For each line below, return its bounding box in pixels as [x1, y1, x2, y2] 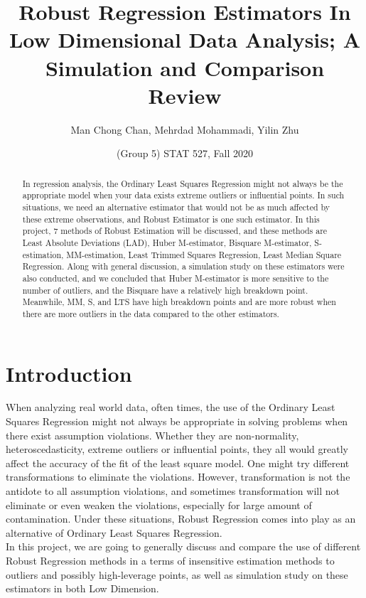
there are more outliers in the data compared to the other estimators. [22, 307, 279, 319]
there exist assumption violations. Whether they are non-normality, [6, 427, 299, 442]
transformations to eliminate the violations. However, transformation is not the [6, 469, 350, 484]
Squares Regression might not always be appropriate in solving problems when [6, 414, 348, 429]
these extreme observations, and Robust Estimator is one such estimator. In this [22, 213, 320, 225]
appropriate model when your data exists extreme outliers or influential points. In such [22, 189, 345, 201]
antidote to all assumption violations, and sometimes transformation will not [6, 484, 340, 498]
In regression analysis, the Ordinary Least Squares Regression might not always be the [22, 177, 343, 189]
